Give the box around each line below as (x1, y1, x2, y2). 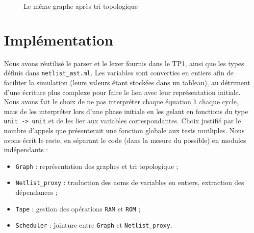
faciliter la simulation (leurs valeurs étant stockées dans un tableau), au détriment (4, 77, 250, 87)
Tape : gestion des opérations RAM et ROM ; (15, 203, 141, 213)
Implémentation (4, 29, 113, 49)
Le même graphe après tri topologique (24, 1, 138, 11)
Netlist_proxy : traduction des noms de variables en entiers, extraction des (15, 177, 244, 187)
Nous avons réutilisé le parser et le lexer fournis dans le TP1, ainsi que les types (4, 58, 244, 68)
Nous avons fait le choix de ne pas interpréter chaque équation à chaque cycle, (4, 96, 239, 107)
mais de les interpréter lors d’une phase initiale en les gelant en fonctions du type (4, 106, 248, 116)
